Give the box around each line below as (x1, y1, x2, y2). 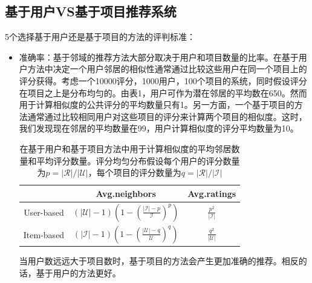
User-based (24, 206, 64, 219)
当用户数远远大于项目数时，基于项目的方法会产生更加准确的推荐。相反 (19, 255, 299, 267)
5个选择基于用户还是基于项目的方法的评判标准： (5, 30, 195, 43)
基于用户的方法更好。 (36, 266, 121, 279)
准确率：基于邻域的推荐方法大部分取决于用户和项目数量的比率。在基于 (19, 50, 299, 63)
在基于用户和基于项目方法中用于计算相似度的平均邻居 (19, 142, 232, 155)
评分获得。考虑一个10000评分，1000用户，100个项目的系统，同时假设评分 (19, 74, 307, 87)
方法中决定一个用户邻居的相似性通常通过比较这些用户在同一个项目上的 (27, 62, 307, 75)
